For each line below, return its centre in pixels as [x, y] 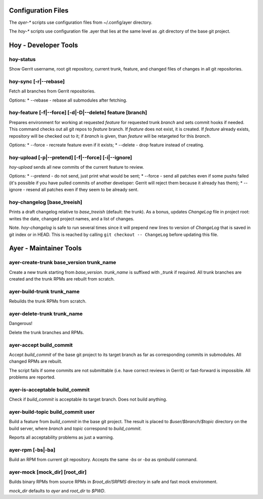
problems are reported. [32, 377]
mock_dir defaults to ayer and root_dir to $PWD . [57, 491]
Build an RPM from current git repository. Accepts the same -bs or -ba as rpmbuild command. [103, 460]
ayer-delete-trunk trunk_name [46, 314]
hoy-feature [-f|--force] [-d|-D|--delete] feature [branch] [78, 113]
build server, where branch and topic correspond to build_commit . [75, 428]
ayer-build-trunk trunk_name [44, 291]
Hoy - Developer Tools [44, 45]
